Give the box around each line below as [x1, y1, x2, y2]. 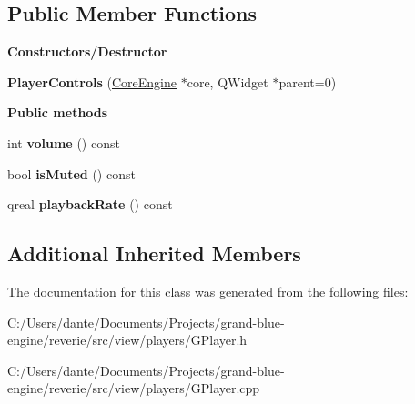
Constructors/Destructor [7, 42, 167, 61]
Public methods [7, 103, 108, 122]
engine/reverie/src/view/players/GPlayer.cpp [7, 379, 260, 398]
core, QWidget [187, 72, 268, 91]
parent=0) [278, 72, 337, 91]
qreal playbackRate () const [7, 195, 173, 214]
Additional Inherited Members [7, 239, 301, 268]
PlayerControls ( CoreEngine [7, 72, 177, 91]
